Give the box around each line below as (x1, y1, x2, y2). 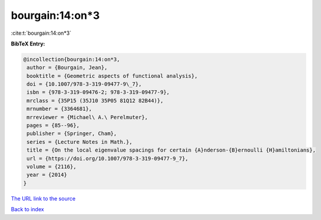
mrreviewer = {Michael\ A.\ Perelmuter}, (27, 114, 148, 120)
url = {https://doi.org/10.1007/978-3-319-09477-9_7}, (27, 155, 189, 162)
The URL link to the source (11, 195, 76, 202)
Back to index (11, 206, 44, 213)
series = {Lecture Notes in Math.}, (27, 139, 133, 145)
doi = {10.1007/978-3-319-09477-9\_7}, (27, 81, 142, 88)
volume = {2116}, (27, 163, 77, 170)
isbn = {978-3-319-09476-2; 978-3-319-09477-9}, (27, 89, 170, 96)
